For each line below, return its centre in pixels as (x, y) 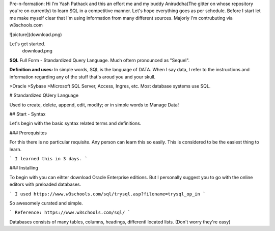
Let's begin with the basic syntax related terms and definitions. (75, 123)
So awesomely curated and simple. (46, 203)
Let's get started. (28, 44)
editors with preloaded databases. (45, 184)
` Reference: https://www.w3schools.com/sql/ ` (70, 213)
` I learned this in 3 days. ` (48, 159)
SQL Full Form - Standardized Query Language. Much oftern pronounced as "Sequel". (100, 60)
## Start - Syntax (28, 114)
